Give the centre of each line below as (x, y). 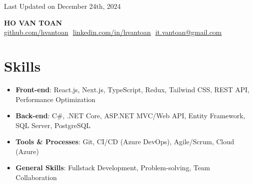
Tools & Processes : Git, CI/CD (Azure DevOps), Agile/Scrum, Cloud (125, 142)
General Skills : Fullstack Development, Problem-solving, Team (113, 168)
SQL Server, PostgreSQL (53, 125)
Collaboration (36, 177)
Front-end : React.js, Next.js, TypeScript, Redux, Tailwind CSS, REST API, (132, 89)
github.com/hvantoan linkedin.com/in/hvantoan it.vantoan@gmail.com (113, 32)
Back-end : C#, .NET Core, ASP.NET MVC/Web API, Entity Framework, (130, 116)
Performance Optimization (55, 99)
